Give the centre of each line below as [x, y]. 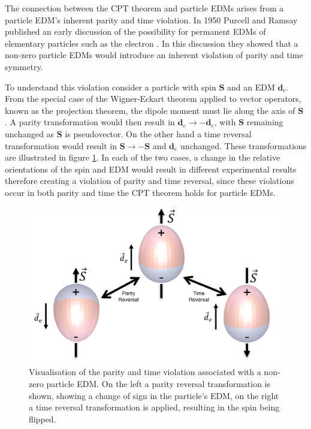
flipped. [43, 419]
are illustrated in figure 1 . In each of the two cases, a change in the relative [143, 157]
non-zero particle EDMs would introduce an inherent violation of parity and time [154, 55]
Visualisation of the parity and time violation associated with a [145, 372]
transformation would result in [61, 145]
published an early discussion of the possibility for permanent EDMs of [135, 31]
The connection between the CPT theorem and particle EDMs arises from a [144, 8]
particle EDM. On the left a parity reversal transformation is [158, 383]
